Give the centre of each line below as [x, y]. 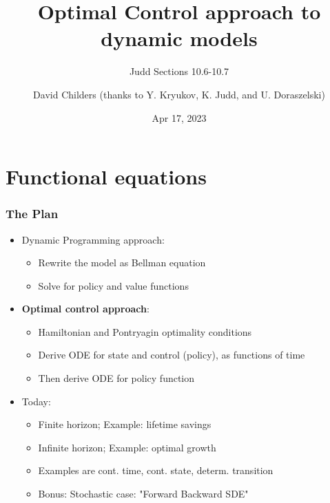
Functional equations [106, 176]
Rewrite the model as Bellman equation [122, 263]
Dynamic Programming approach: [93, 239]
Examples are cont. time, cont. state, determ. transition [156, 470]
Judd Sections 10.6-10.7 [179, 71]
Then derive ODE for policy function [116, 378]
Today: [36, 401]
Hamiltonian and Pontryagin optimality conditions [145, 331]
